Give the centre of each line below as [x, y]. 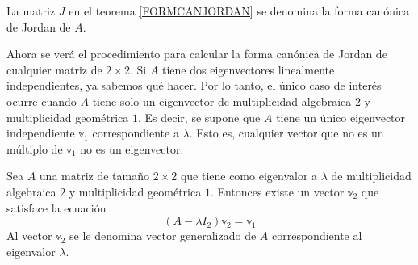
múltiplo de [35, 148]
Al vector [29, 236]
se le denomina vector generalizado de [163, 236]
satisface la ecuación [56, 207]
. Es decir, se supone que [199, 117]
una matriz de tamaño [94, 176]
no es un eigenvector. [132, 148]
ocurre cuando [42, 101]
